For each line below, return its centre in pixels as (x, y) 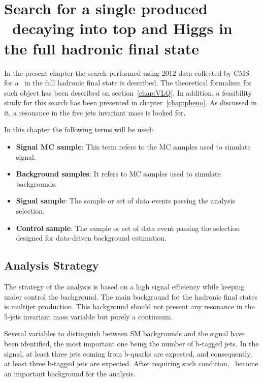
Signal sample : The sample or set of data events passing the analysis (125, 201)
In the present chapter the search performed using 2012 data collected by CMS (127, 72)
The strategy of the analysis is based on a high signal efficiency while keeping (124, 287)
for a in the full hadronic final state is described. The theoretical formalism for (128, 83)
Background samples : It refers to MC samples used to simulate (118, 174)
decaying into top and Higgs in (122, 28)
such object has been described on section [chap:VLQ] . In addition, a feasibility (128, 92)
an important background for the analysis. (70, 373)
